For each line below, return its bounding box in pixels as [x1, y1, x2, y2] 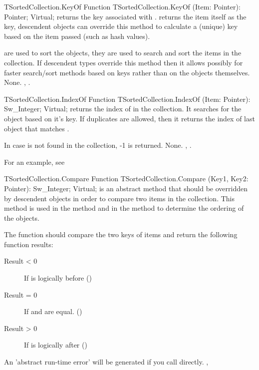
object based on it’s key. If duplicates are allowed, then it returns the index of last [4, 113, 255, 123]
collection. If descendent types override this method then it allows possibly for [4, 57, 243, 67]
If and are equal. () [24, 306, 82, 317]
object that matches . [4, 123, 69, 133]
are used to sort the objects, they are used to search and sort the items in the [4, 47, 242, 58]
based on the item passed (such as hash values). [4, 30, 150, 41]
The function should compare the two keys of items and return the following [4, 229, 238, 240]
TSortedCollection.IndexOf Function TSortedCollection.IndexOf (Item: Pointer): [4, 93, 251, 104]
